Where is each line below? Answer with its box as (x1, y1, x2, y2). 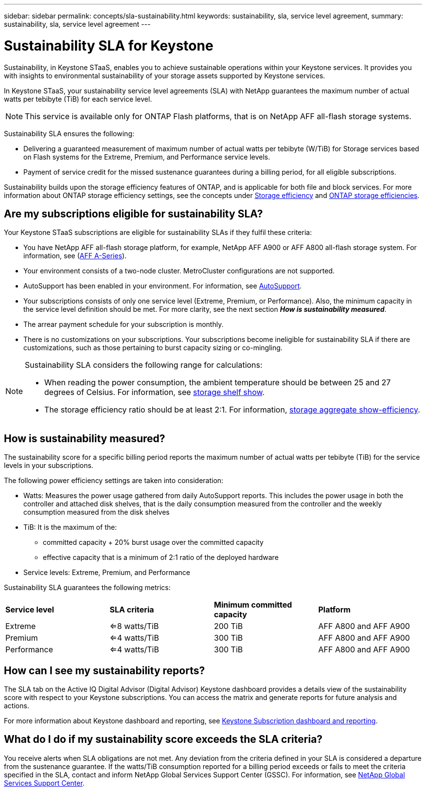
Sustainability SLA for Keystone (4, 37, 213, 54)
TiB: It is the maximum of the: (23, 523, 117, 532)
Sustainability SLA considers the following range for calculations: (25, 360, 263, 370)
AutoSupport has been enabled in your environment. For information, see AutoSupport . (23, 282, 302, 290)
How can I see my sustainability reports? (4, 664, 205, 677)
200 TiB (214, 621, 243, 631)
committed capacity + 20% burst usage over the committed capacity (43, 538, 264, 547)
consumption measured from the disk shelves (23, 508, 170, 517)
